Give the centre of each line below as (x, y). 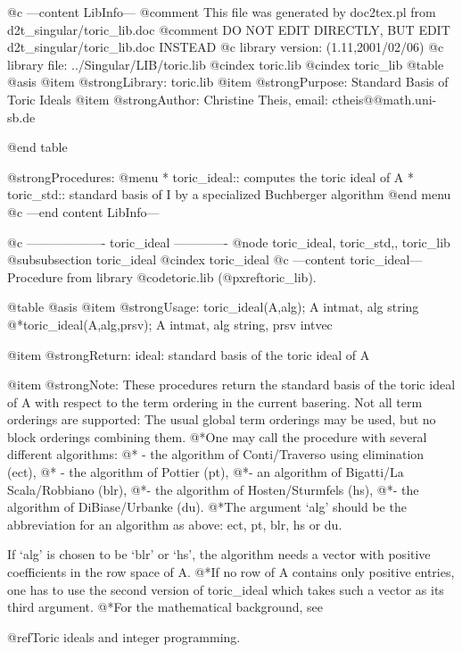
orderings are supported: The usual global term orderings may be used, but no (222, 419)
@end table (37, 147)
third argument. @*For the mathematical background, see (165, 607)
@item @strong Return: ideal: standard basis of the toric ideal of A (189, 354)
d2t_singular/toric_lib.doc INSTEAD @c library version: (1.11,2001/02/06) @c (226, 47)
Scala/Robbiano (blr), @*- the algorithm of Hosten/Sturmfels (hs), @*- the (213, 489)
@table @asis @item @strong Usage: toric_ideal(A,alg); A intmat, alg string (213, 307)
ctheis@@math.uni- (384, 99)
